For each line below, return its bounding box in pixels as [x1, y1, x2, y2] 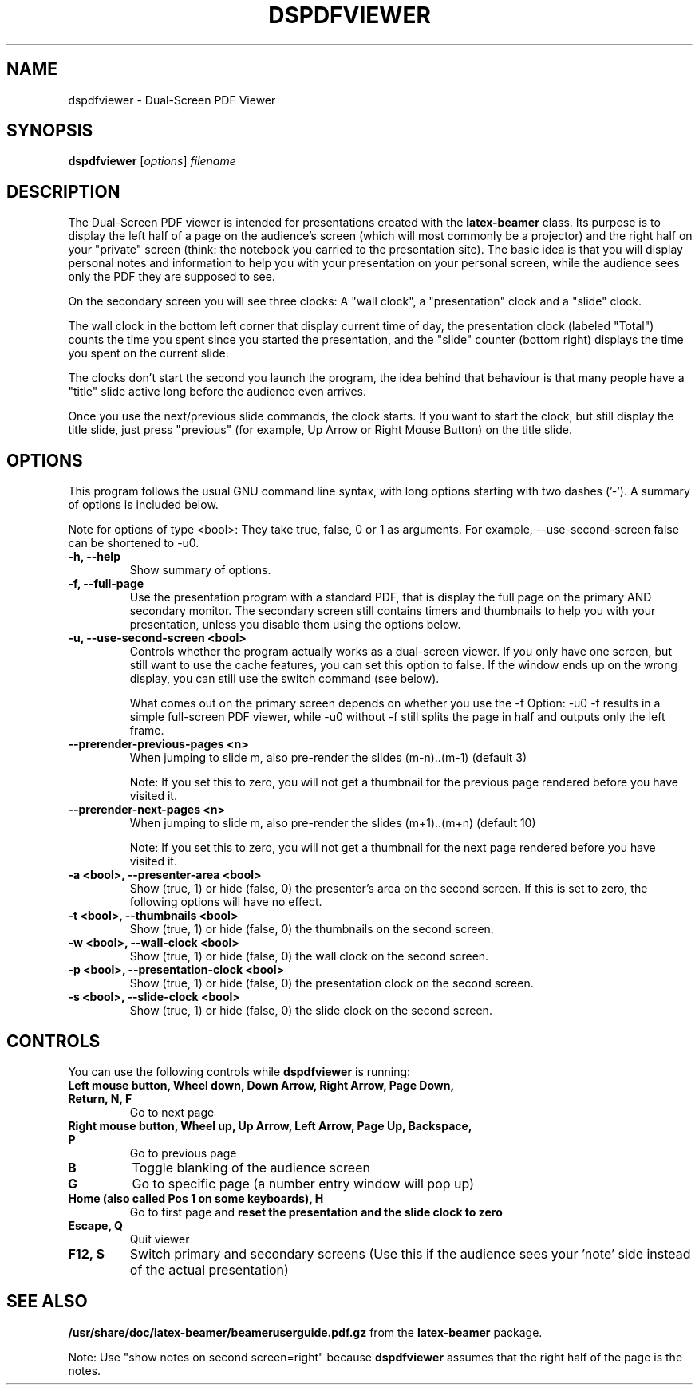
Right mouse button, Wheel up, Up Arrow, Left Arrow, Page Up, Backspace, [68, 1118, 472, 1133]
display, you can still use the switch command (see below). [129, 672, 440, 686]
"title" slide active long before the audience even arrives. [68, 384, 367, 399]
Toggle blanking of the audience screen [132, 1159, 370, 1176]
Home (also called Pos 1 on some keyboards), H [68, 1191, 324, 1205]
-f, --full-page [68, 577, 144, 591]
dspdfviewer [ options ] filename [68, 154, 236, 168]
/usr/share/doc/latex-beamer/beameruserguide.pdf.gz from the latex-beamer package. [68, 1325, 543, 1339]
